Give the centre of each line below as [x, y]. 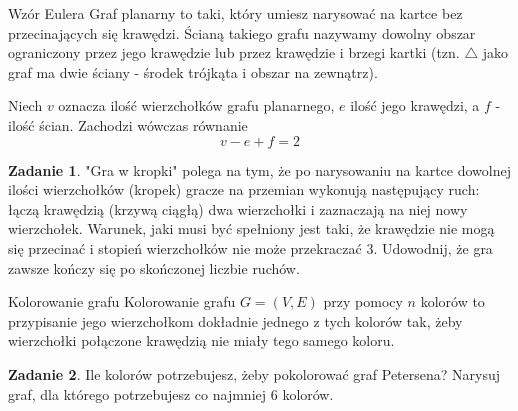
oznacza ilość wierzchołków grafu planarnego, [196, 105]
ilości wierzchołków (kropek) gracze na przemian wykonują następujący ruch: [244, 189]
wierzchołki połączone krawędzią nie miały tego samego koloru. [201, 340]
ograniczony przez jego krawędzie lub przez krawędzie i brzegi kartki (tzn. [234, 52]
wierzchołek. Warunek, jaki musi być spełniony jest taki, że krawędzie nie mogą [251, 228]
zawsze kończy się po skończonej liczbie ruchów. [154, 267]
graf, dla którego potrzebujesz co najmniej [137, 393]
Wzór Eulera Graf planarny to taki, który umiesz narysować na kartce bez [235, 13]
